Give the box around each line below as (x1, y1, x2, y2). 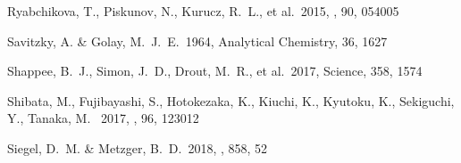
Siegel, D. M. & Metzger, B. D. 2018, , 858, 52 (7, 138, 268, 157)
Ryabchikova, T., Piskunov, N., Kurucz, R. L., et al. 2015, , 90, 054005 (7, 2, 399, 20)
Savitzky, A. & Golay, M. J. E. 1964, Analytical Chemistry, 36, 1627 (7, 31, 388, 50)
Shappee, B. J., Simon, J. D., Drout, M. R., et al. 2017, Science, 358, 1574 (7, 61, 423, 80)
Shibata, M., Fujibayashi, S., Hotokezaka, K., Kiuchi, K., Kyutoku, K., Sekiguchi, (7, 91, 455, 110)
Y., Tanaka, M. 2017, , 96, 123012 (7, 109, 199, 127)
